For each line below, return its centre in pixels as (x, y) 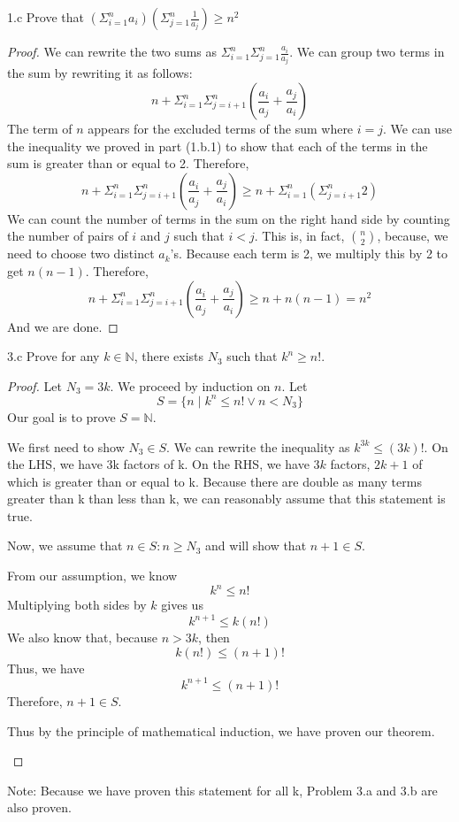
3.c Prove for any (54, 356)
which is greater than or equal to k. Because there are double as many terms (214, 481)
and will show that (256, 545)
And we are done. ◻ (63, 326)
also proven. (39, 807)
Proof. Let (34, 385)
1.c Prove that (46, 17)
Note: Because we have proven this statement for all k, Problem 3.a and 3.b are (222, 790)
